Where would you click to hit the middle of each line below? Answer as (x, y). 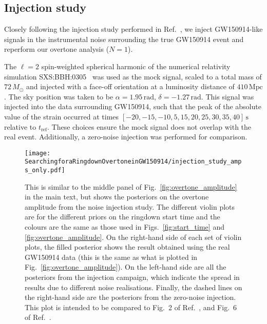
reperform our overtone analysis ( (57, 49)
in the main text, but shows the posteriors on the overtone (117, 197)
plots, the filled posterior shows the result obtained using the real (127, 247)
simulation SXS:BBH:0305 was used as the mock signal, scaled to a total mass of (133, 76)
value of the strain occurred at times (62, 116)
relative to (20, 126)
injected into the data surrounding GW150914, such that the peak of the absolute (133, 106)
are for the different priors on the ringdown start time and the (122, 217)
